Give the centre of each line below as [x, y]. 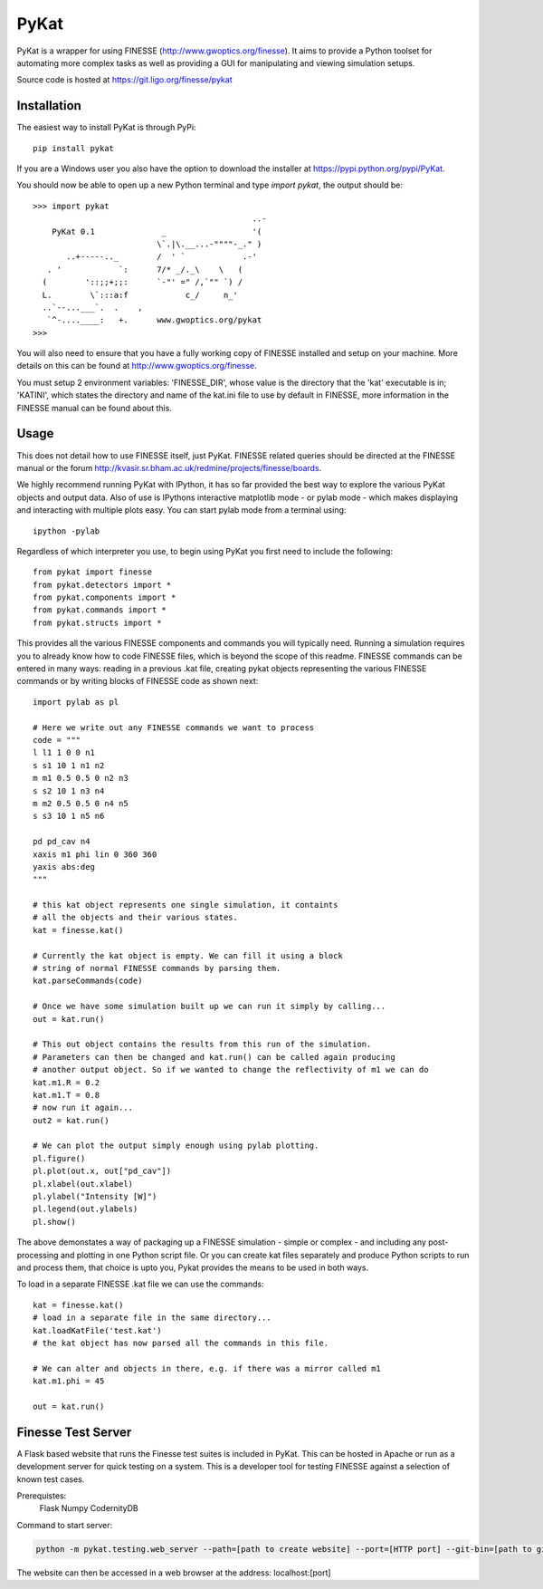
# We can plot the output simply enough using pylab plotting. [176, 1146]
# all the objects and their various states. [136, 918]
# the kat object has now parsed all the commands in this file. [181, 1343]
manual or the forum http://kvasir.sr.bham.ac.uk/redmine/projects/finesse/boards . [169, 467]
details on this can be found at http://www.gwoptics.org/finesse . [137, 366]
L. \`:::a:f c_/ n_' [140, 295]
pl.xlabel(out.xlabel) [83, 1184]
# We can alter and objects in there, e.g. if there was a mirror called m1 [207, 1368]
